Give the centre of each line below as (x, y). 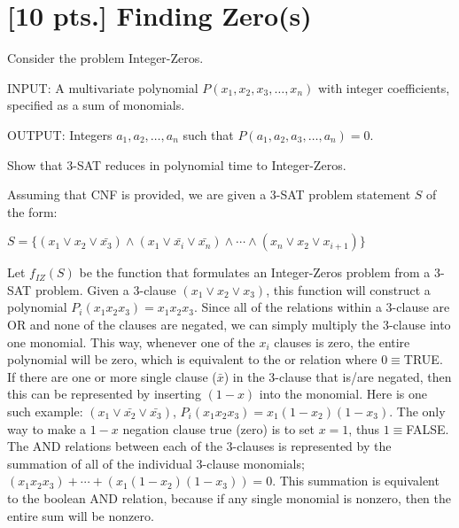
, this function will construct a (348, 289)
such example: (45, 412)
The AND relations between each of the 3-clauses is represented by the (199, 446)
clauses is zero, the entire (342, 342)
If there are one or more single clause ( (112, 376)
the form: (32, 211)
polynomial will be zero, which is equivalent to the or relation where (192, 359)
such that (208, 134)
